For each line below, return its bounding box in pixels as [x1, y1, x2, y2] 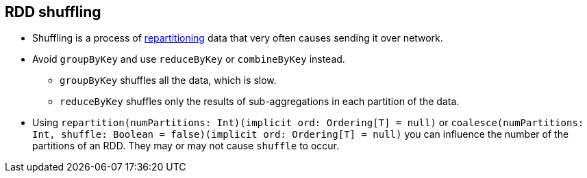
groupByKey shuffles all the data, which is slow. [60, 74, 277, 87]
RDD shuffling [5, 3, 101, 20]
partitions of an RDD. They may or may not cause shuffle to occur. [32, 140, 339, 152]
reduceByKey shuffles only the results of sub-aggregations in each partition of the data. [60, 95, 460, 108]
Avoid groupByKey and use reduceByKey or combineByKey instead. [32, 53, 345, 65]
